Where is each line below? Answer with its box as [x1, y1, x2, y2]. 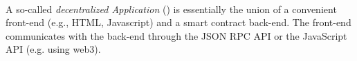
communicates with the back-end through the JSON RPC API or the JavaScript [6, 28, 347, 42]
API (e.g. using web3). [6, 42, 101, 56]
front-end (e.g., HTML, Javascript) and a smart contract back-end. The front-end [6, 15, 351, 29]
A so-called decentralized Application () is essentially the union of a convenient [6, 1, 337, 16]
